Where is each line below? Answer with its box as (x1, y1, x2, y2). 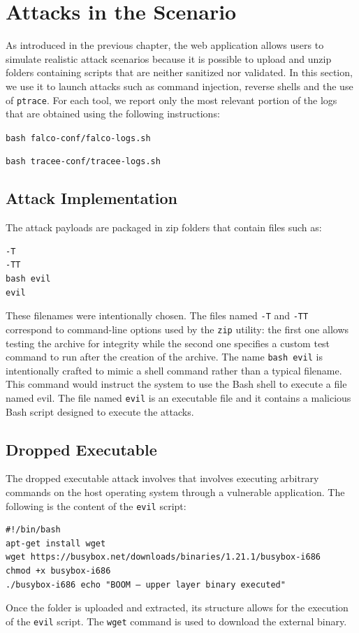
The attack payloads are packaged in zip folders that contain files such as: (6, 220, 322, 235)
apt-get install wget (6, 538, 106, 548)
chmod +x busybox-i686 (6, 566, 111, 576)
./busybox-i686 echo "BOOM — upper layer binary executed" (6, 579, 286, 590)
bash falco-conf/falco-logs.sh (6, 133, 151, 143)
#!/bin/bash (6, 525, 61, 535)
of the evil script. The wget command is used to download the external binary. (6, 613, 347, 628)
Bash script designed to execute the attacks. (6, 404, 194, 419)
